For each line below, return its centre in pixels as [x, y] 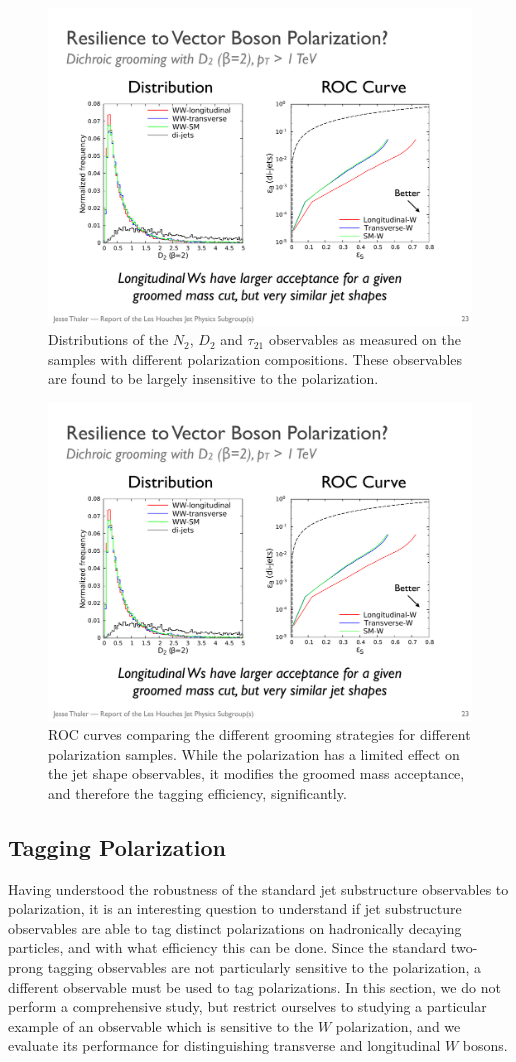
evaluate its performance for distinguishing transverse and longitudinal [224, 1045]
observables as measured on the [364, 339]
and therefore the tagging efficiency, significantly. [197, 792]
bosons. [485, 1045]
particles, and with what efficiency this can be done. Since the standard [227, 947]
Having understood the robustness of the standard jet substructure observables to [258, 888]
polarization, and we [398, 1025]
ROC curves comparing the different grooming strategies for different [259, 734]
